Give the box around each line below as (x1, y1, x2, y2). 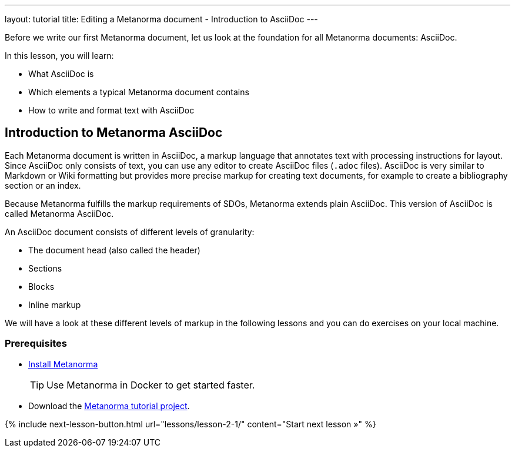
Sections (28, 263, 62, 273)
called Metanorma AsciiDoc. (5, 208, 114, 219)
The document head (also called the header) (28, 245, 200, 255)
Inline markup (28, 299, 81, 310)
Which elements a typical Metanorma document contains (28, 87, 249, 97)
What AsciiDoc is (28, 69, 94, 79)
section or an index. (5, 180, 81, 190)
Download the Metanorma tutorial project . (28, 400, 190, 411)
